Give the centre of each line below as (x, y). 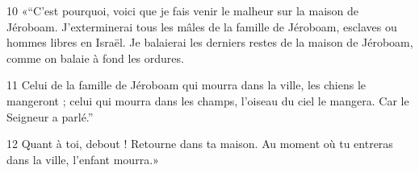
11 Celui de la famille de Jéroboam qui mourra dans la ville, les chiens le (186, 85)
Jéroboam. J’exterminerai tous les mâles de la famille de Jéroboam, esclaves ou (202, 26)
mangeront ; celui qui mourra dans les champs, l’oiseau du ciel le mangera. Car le (208, 100)
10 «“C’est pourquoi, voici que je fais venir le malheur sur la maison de (183, 10)
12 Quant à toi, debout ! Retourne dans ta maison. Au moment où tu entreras (200, 144)
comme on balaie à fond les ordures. (95, 58)
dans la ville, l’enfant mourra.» (83, 159)
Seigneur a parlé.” (50, 116)
